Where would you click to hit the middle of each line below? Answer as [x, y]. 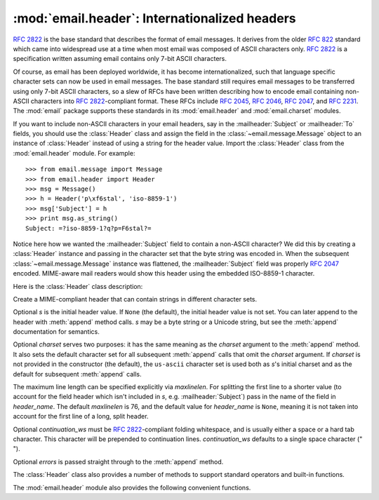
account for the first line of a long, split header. [81, 417]
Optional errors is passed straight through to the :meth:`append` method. [118, 461]
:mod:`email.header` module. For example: [74, 153]
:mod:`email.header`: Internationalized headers [154, 18]
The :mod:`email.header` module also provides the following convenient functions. [132, 487]
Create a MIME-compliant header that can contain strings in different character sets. [135, 299]
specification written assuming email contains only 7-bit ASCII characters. [120, 59]
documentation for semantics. [56, 332]
